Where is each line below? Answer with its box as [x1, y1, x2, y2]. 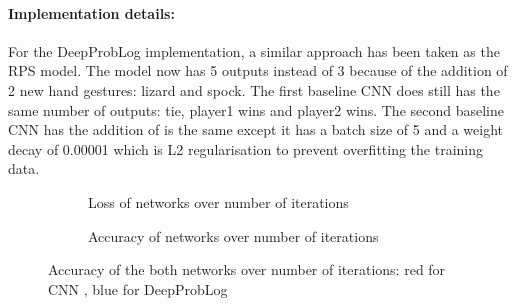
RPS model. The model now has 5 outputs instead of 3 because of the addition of [8, 60, 508, 81]
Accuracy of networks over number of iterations [88, 225, 379, 246]
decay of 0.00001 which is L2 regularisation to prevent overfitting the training [8, 138, 484, 159]
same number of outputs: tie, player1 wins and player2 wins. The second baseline [8, 99, 505, 120]
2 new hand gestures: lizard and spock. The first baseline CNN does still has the [8, 79, 500, 100]
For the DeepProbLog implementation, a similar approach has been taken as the [8, 40, 500, 61]
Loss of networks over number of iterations [88, 191, 349, 212]
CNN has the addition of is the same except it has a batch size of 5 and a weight [8, 119, 503, 140]
